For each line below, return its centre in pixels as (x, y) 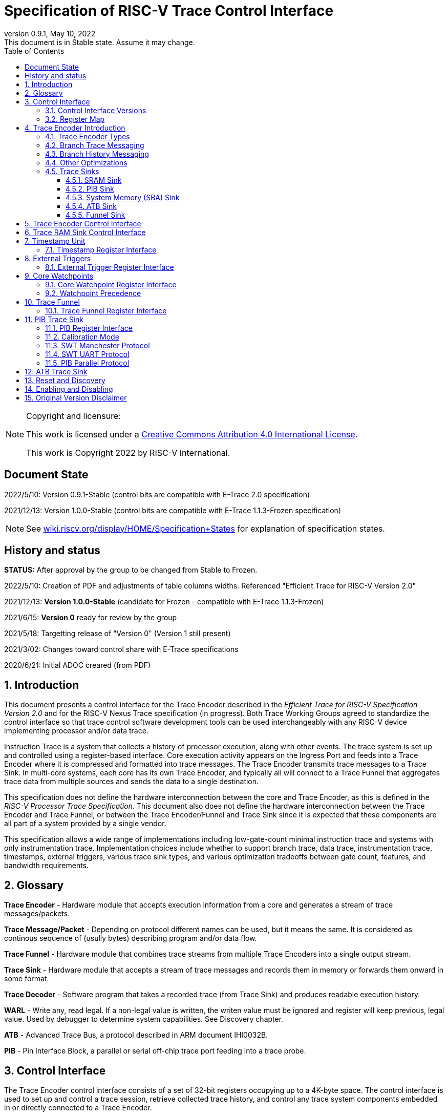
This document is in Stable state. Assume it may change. (100, 42)
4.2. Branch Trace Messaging (95, 145)
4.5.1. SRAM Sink (94, 180)
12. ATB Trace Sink (56, 371)
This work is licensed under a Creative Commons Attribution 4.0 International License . (192, 434)
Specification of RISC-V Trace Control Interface (169, 11)
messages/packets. (37, 914)
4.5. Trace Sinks (72, 171)
